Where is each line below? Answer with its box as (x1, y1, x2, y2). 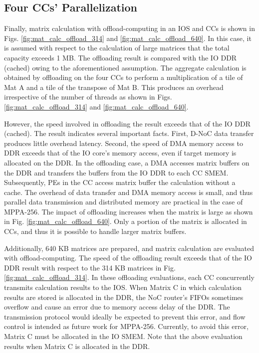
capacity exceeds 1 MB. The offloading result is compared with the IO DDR (4, 52, 237, 62)
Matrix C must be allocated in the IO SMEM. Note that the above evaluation (4, 331, 243, 341)
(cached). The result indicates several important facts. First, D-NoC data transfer (4, 128, 254, 138)
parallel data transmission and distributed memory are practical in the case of (4, 196, 243, 207)
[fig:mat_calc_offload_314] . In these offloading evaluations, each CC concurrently (4, 272, 255, 282)
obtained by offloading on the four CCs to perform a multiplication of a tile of (4, 72, 243, 82)
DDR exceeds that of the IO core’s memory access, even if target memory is (4, 147, 237, 158)
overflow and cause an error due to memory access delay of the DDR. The (4, 301, 230, 312)
